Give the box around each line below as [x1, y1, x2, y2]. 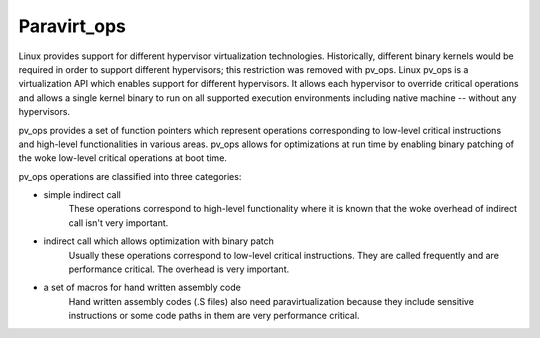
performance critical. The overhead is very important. [68, 263, 290, 275]
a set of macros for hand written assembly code [43, 281, 242, 294]
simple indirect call [43, 189, 122, 201]
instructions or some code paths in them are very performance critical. [68, 310, 360, 322]
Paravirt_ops [18, 15, 127, 37]
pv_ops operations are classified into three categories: [18, 170, 242, 182]
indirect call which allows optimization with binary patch [43, 235, 275, 247]
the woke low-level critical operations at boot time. [18, 152, 227, 164]
